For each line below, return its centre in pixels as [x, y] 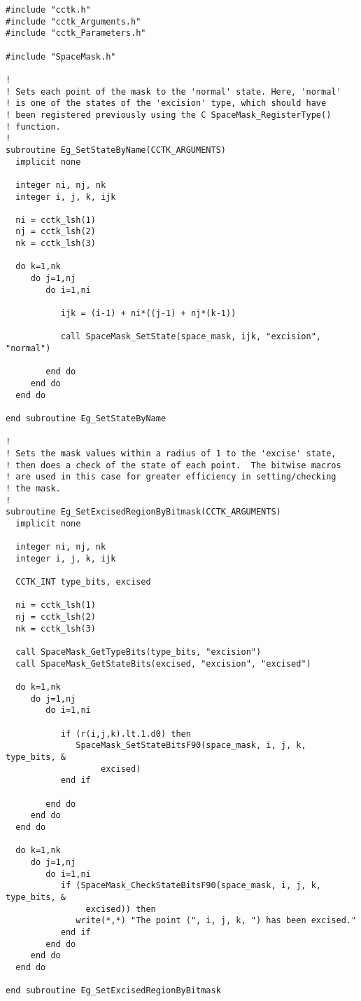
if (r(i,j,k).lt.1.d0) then [126, 734]
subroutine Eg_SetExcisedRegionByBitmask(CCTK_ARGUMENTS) [143, 512]
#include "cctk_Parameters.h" [76, 33]
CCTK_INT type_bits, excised [83, 582]
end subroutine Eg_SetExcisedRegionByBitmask [113, 991]
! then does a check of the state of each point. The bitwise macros [174, 465]
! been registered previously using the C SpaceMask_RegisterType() [169, 115]
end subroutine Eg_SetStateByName [86, 418]
